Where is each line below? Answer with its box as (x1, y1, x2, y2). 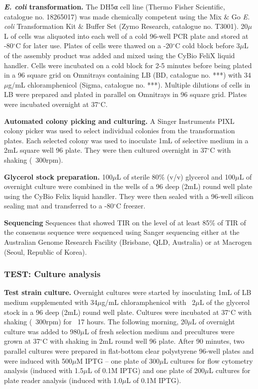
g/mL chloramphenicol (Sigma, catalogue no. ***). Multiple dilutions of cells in (8, 79, 251, 90)
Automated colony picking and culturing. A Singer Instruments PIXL (4, 115, 235, 126)
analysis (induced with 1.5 (4, 365, 84, 376)
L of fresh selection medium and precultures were (85, 326, 235, 336)
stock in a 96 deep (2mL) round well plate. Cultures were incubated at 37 (4, 306, 229, 317)
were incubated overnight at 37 (4, 98, 98, 109)
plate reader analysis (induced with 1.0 (4, 375, 122, 385)
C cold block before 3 (175, 40, 240, 51)
